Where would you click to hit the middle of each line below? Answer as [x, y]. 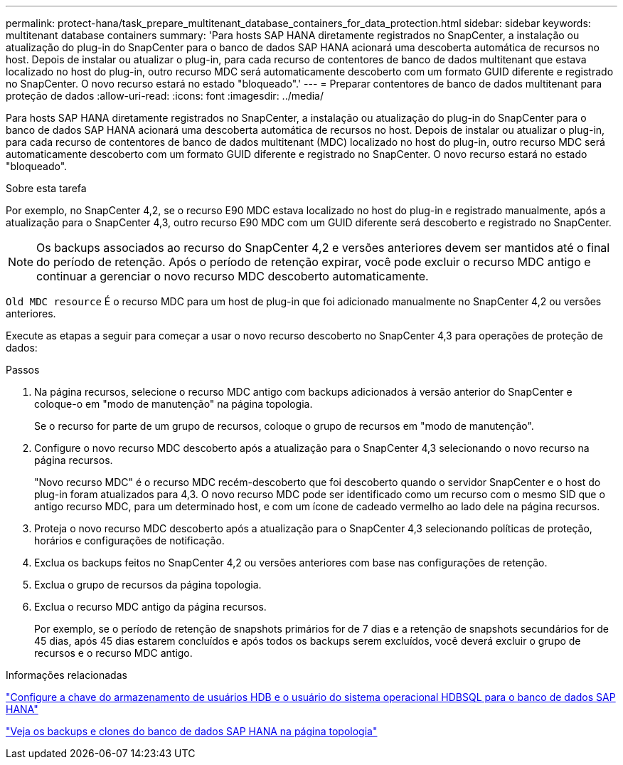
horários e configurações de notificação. [129, 540]
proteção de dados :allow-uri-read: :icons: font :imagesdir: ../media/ [165, 96]
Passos [23, 370]
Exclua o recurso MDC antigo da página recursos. [150, 607]
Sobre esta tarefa [46, 188]
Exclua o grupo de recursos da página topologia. [148, 585]
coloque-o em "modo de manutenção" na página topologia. [174, 404]
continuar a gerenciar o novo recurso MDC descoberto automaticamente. [233, 276]
